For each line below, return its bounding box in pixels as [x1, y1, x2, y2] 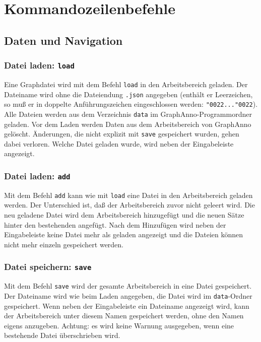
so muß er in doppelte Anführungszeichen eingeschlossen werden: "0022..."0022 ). [4, 99, 258, 109]
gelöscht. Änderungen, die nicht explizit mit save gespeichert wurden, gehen [4, 128, 239, 139]
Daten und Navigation [4, 32, 123, 48]
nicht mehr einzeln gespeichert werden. [4, 239, 124, 249]
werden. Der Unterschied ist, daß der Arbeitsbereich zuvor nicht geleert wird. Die [4, 199, 255, 210]
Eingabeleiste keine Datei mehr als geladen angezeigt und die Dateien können [4, 229, 243, 240]
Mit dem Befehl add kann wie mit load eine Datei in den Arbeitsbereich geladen [4, 189, 253, 200]
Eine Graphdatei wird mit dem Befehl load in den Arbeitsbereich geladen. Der [4, 79, 248, 89]
